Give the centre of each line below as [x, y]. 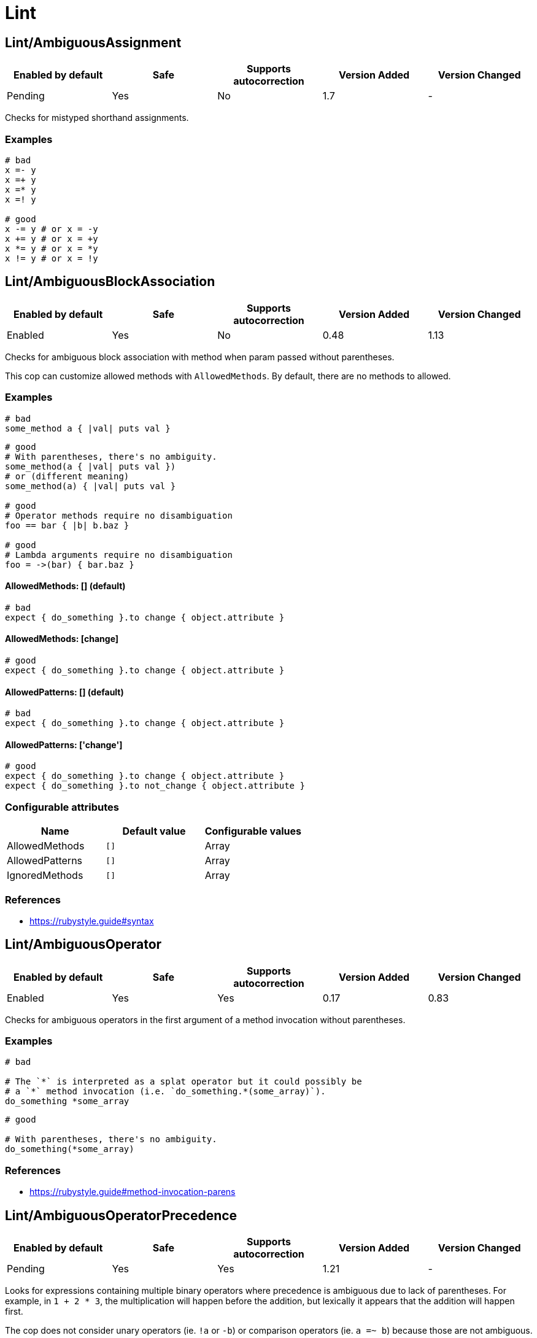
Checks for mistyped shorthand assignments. [97, 118]
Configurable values [253, 831]
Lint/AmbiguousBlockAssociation [110, 282]
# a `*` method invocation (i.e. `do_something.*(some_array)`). [165, 1092]
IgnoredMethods [45, 876]
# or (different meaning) [67, 476]
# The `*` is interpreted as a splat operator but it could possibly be [184, 1082]
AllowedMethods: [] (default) [65, 586]
